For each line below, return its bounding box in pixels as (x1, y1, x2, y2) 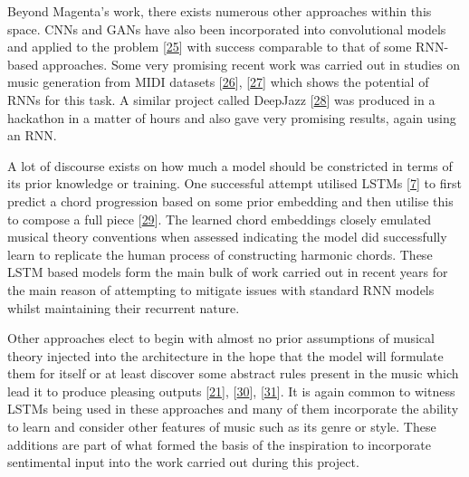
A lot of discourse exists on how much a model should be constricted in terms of (7, 156, 453, 175)
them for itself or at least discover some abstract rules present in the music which (7, 364, 459, 383)
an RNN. (7, 126, 57, 145)
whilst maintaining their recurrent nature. (7, 298, 240, 317)
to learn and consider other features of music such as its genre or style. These (7, 417, 436, 436)
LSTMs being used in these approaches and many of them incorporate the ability (7, 399, 459, 418)
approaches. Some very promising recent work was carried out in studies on (42, 54, 461, 73)
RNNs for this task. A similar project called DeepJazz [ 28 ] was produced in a (7, 90, 435, 109)
